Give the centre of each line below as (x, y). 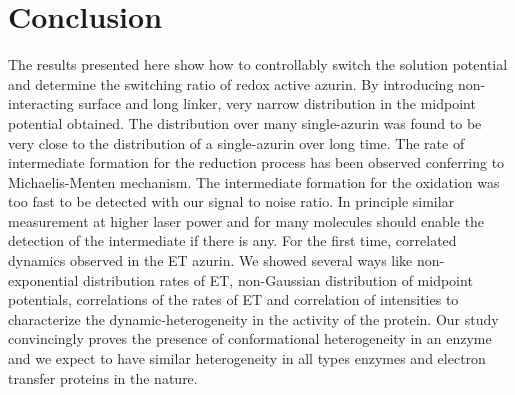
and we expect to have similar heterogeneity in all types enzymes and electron (247, 358)
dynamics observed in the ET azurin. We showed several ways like (210, 260)
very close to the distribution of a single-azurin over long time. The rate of (236, 142)
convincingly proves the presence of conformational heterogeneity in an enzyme (250, 338)
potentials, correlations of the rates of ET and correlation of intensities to (233, 299)
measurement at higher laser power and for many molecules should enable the (246, 220)
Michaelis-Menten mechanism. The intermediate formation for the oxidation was (254, 181)
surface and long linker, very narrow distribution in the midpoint (277, 103)
